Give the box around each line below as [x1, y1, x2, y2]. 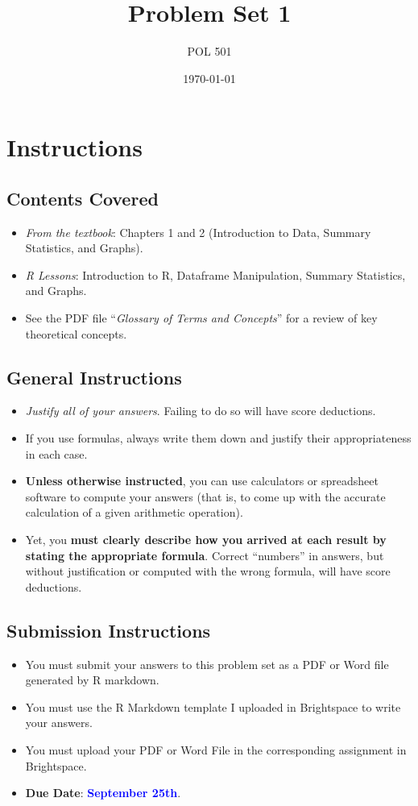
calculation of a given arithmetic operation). [25, 504, 243, 521]
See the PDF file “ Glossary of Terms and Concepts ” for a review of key [25, 310, 378, 326]
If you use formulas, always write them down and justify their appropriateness [25, 430, 412, 447]
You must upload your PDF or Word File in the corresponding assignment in [25, 741, 407, 758]
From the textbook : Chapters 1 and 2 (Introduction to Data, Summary [25, 223, 371, 240]
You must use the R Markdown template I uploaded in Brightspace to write [25, 698, 401, 715]
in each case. [25, 445, 88, 462]
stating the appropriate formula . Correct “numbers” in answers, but [25, 546, 384, 563]
